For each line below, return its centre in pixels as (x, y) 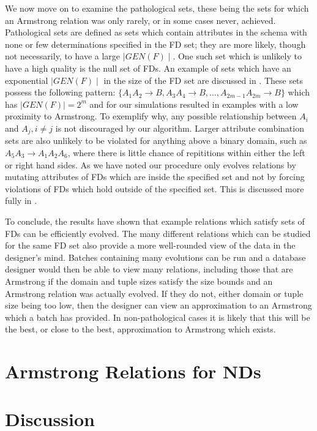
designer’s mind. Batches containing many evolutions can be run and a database (155, 257)
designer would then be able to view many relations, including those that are (149, 269)
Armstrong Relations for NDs (133, 371)
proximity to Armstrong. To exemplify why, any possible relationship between (151, 116)
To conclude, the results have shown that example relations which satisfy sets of (155, 221)
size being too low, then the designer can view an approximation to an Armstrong (158, 305)
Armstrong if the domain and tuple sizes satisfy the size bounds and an (139, 281)
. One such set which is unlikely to (237, 56)
